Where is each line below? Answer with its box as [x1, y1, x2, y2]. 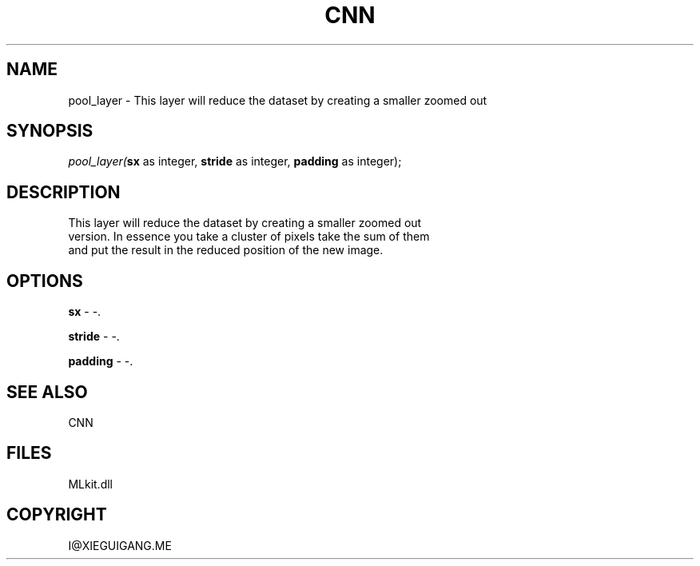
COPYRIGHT [6, 504, 107, 525]
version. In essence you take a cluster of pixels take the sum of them [68, 229, 430, 244]
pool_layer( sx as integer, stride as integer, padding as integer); [68, 154, 402, 169]
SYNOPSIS [6, 121, 93, 141]
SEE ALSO [6, 381, 88, 402]
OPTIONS [6, 270, 83, 291]
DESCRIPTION [6, 181, 121, 202]
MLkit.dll [68, 476, 113, 491]
